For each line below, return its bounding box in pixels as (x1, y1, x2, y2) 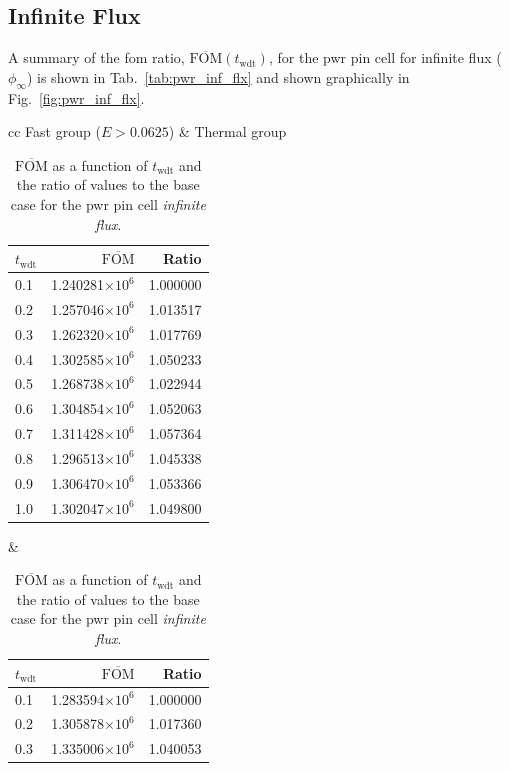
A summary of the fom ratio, (8, 47, 185, 68)
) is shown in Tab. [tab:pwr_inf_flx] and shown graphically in (26, 66, 410, 87)
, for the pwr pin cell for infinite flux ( (268, 47, 502, 68)
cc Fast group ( (8, 121, 101, 142)
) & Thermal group (168, 121, 287, 142)
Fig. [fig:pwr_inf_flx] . (8, 87, 145, 108)
